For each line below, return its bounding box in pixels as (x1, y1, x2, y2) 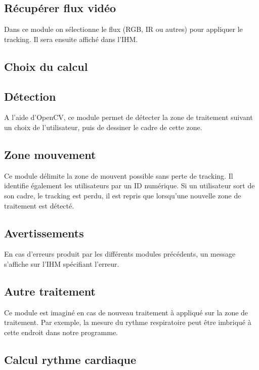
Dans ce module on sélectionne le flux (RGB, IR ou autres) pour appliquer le (4, 24, 243, 34)
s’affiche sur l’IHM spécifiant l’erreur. (4, 258, 119, 269)
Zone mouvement (4, 146, 96, 162)
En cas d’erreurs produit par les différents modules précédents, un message (4, 249, 236, 259)
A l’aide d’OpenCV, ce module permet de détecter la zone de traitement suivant (4, 112, 253, 122)
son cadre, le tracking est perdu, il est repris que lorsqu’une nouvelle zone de (4, 190, 241, 200)
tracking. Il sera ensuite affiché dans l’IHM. (4, 33, 138, 44)
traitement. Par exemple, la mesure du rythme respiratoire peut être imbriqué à (4, 317, 251, 327)
